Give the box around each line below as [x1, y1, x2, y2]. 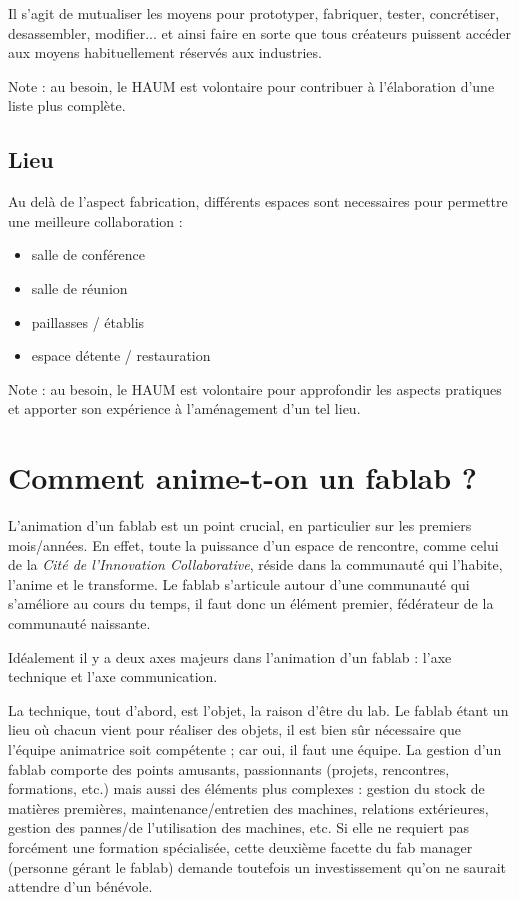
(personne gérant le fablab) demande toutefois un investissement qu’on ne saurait [8, 856, 506, 877]
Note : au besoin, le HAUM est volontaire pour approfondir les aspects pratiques [8, 378, 502, 399]
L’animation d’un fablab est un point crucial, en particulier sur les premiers [8, 515, 472, 536]
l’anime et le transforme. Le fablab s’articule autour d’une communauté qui [8, 573, 470, 594]
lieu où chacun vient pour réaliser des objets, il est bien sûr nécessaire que [8, 719, 461, 740]
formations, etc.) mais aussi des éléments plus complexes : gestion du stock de [8, 778, 485, 799]
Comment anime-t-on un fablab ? [8, 457, 478, 498]
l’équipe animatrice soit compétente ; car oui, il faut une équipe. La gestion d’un [8, 738, 502, 759]
